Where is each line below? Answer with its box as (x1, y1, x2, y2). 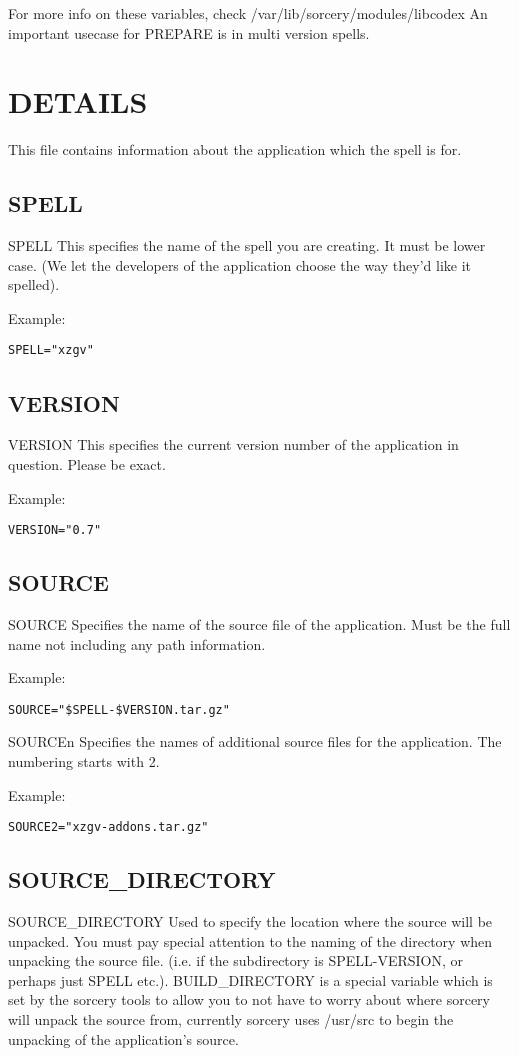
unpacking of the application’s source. (8, 1028, 239, 1049)
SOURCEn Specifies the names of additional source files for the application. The (8, 731, 502, 752)
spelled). (8, 274, 60, 295)
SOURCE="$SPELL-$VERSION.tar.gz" (8, 702, 230, 717)
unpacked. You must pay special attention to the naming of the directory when (8, 930, 493, 951)
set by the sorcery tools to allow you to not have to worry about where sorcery (8, 989, 490, 1010)
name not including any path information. (8, 633, 266, 654)
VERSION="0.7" (8, 523, 102, 538)
